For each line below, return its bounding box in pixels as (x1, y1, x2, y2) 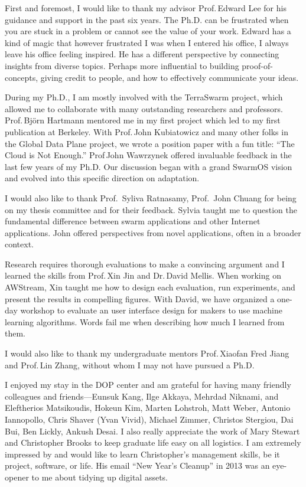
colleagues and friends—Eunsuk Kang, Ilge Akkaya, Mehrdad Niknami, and (5, 390, 279, 402)
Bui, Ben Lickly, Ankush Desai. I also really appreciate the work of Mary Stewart (5, 424, 300, 437)
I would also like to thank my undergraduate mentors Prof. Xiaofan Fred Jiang (5, 347, 289, 359)
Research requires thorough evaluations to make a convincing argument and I (5, 257, 285, 270)
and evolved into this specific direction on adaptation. (5, 172, 200, 184)
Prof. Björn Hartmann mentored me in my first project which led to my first (5, 114, 281, 126)
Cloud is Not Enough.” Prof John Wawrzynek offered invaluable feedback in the (5, 149, 292, 161)
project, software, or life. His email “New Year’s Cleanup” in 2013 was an (5, 459, 270, 472)
